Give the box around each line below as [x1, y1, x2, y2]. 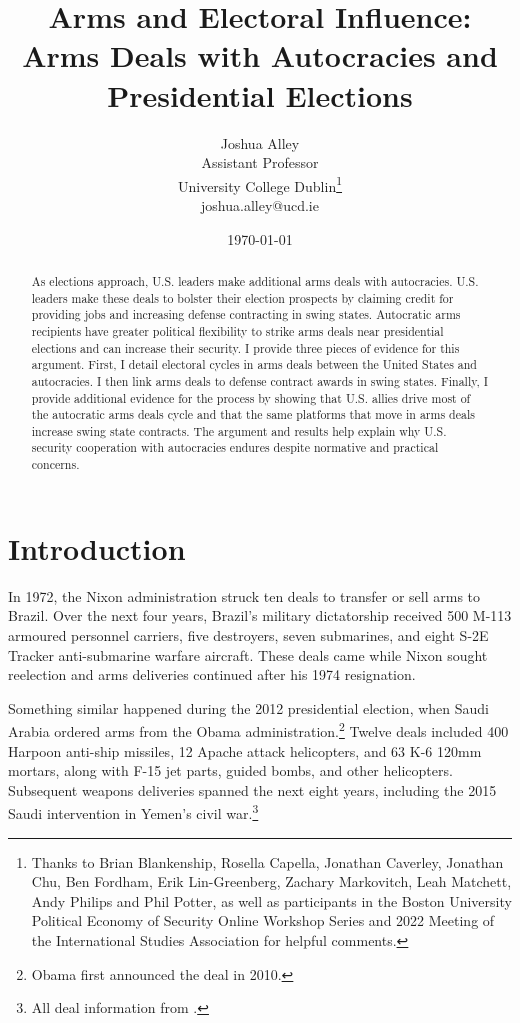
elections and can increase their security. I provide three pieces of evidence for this [31, 339, 460, 356]
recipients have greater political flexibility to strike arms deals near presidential [31, 322, 444, 339]
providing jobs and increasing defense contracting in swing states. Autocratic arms [31, 306, 461, 323]
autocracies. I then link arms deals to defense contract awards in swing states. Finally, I [31, 372, 489, 389]
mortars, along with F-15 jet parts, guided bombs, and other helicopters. [8, 760, 453, 781]
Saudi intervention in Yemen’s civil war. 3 [8, 800, 259, 823]
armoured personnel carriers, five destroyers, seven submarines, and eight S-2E [8, 624, 489, 645]
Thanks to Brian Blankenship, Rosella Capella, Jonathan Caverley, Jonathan [31, 851, 504, 872]
